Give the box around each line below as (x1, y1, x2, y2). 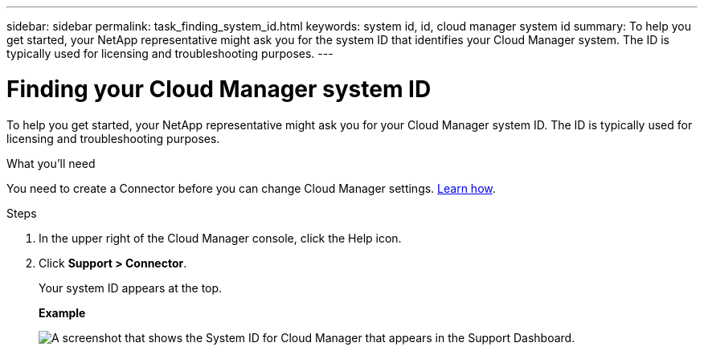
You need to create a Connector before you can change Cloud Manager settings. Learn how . (6, 181, 496, 195)
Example (39, 305, 86, 320)
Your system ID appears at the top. (39, 280, 223, 295)
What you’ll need (6, 156, 96, 170)
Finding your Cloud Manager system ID (6, 75, 432, 103)
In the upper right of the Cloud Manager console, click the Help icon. (39, 231, 402, 245)
